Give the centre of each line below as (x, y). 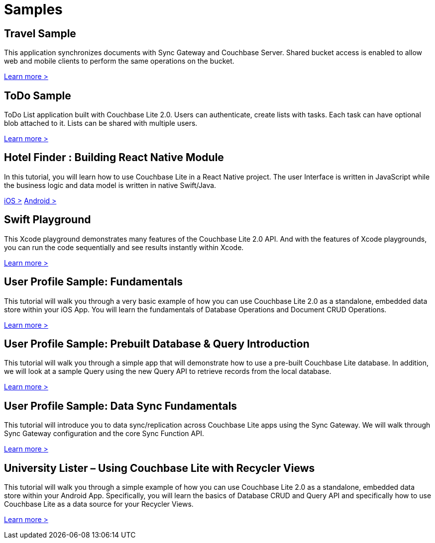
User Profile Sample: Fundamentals (93, 282)
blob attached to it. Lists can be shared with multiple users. (101, 123)
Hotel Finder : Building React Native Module (114, 158)
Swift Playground (48, 220)
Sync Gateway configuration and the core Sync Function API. (104, 434)
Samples (33, 9)
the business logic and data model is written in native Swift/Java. (110, 185)
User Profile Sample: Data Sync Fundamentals (121, 406)
